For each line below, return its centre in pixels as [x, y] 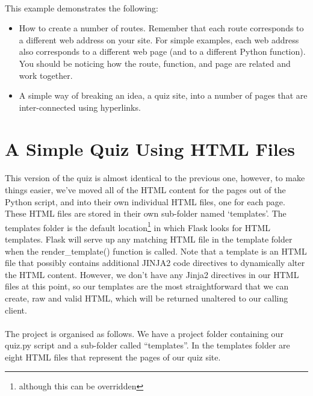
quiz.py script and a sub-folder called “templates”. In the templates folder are [147, 345]
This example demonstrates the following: [82, 8]
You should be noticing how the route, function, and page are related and [155, 63]
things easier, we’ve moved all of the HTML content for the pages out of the [145, 189]
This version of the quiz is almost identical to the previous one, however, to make [155, 178]
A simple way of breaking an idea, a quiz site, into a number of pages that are [163, 95]
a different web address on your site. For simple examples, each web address [159, 39]
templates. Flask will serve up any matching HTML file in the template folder [149, 239]
